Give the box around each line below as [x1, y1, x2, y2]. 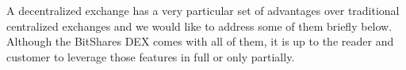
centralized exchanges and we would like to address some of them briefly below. [6, 17, 393, 34]
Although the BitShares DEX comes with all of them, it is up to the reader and [6, 33, 394, 50]
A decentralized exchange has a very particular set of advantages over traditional [6, 2, 400, 18]
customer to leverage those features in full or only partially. [6, 48, 295, 64]
